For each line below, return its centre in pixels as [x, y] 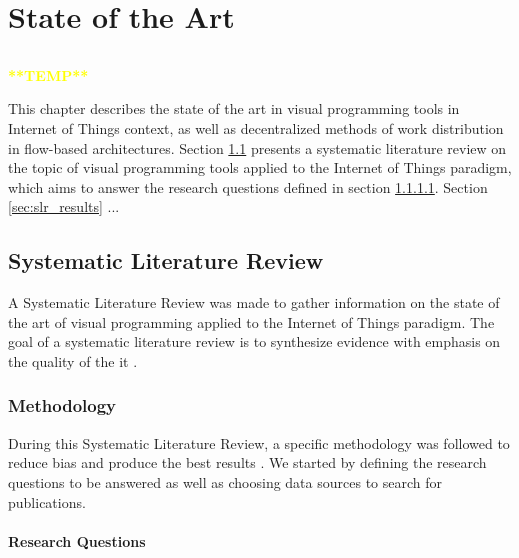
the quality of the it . [73, 360]
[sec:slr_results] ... [64, 206]
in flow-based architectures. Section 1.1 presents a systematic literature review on [257, 147]
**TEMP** [48, 74]
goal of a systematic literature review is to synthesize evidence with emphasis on [254, 341]
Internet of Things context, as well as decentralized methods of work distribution [256, 127]
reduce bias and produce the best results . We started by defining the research [247, 462]
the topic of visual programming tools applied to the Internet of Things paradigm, [260, 167]
